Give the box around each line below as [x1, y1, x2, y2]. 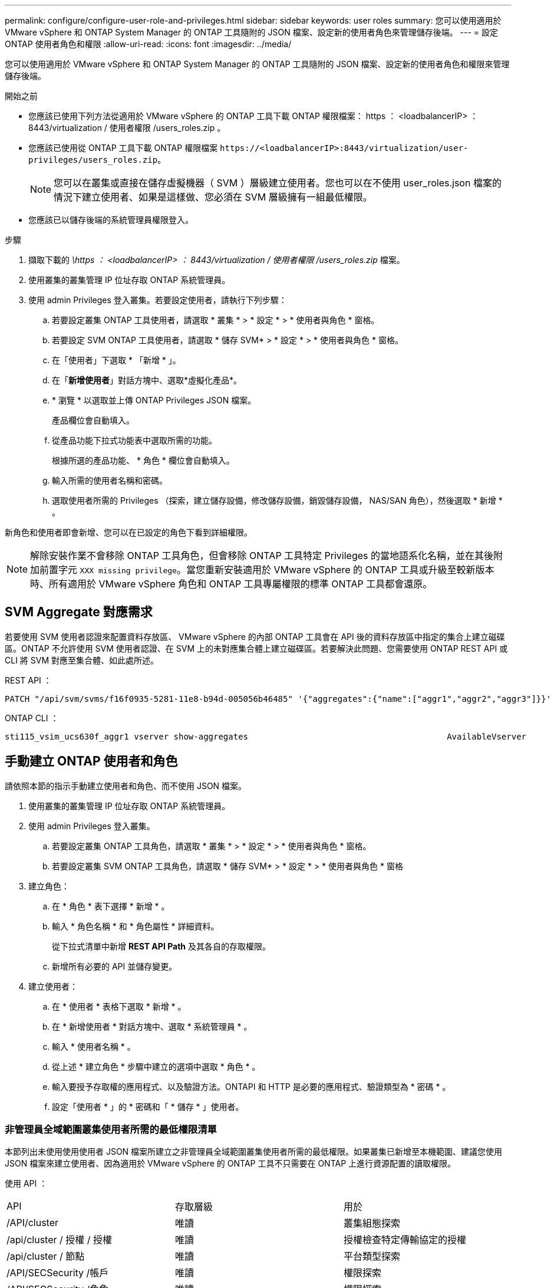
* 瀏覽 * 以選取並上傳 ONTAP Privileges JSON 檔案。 [52, 395, 256, 405]
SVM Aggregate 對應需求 [5, 604, 153, 620]
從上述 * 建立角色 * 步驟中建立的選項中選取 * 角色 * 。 [52, 1061, 260, 1072]
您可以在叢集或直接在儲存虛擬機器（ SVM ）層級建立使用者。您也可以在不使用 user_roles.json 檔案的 [54, 177, 502, 189]
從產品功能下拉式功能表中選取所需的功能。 [52, 435, 217, 445]
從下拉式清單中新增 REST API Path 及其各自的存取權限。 [52, 941, 271, 951]
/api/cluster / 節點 [6, 1250, 85, 1263]
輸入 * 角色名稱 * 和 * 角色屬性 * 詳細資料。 [52, 921, 219, 931]
